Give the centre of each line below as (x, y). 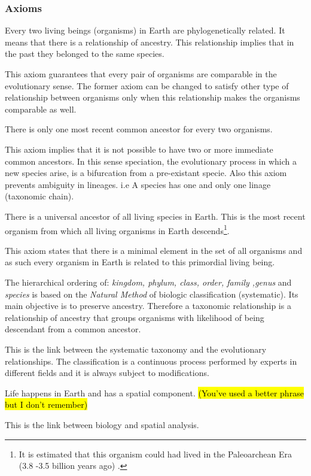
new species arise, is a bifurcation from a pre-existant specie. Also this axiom (146, 173)
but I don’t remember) (46, 404)
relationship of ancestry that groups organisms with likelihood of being (135, 317)
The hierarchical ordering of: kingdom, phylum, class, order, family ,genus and (148, 282)
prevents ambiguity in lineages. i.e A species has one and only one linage (138, 184)
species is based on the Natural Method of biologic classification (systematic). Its (152, 294)
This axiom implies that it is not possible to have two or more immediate (139, 149)
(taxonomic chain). (39, 196)
